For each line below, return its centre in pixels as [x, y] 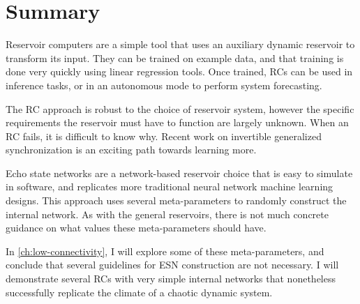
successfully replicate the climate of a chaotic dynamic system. [139, 292]
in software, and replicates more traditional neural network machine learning [170, 187]
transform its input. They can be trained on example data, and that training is [175, 58]
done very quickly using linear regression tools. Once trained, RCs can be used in [179, 71]
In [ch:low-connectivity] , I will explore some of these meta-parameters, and [165, 251]
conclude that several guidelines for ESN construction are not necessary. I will [172, 265]
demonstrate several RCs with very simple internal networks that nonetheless [171, 279]
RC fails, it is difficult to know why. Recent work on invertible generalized [164, 136]
